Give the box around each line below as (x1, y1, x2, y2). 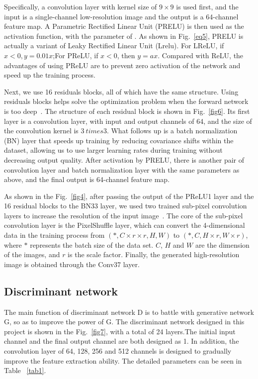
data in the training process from (4, 230, 105, 240)
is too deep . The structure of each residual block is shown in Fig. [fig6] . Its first (4, 105, 250, 116)
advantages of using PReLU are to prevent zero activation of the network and (4, 60, 241, 70)
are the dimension (195, 239, 250, 250)
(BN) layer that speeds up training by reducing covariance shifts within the (4, 135, 234, 145)
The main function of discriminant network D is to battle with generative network (4, 306, 254, 317)
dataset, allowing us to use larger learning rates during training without (4, 145, 223, 155)
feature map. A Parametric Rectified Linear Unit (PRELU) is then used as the (4, 21, 244, 31)
